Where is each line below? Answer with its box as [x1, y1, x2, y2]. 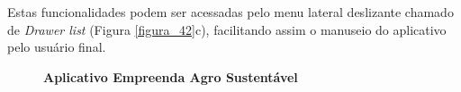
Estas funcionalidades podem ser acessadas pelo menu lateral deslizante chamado [7, 3, 454, 21]
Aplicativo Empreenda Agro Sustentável [43, 67, 298, 86]
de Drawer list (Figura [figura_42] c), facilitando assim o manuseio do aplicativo [7, 20, 447, 38]
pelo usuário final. [7, 38, 106, 56]
